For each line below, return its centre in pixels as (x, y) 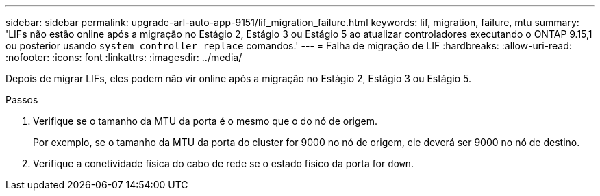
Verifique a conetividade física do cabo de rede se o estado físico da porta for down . (223, 163)
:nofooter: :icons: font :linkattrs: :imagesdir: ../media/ (124, 57)
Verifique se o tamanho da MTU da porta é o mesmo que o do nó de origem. (205, 121)
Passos (22, 100)
